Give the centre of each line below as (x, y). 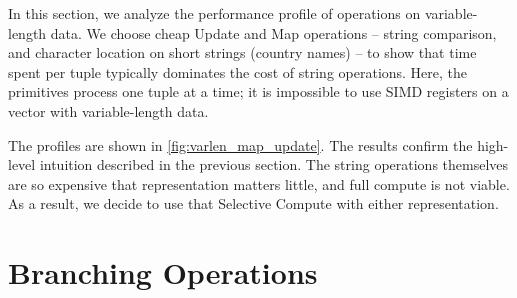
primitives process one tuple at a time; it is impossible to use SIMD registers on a (258, 91)
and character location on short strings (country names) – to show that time (242, 52)
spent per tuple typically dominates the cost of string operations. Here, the (238, 71)
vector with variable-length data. (108, 110)
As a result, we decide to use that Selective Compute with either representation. (253, 203)
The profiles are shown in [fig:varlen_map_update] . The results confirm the (240, 144)
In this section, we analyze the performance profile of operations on (214, 13)
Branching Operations (163, 272)
